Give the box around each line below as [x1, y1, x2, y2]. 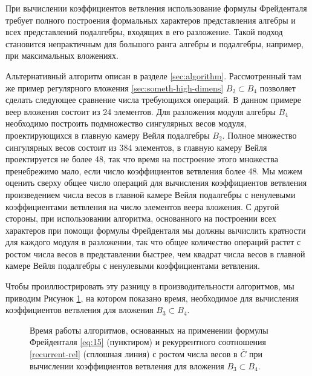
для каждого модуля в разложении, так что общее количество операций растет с [5, 236, 301, 248]
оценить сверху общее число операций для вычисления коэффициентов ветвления [5, 176, 307, 189]
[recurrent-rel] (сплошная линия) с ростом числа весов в [30, 348, 238, 360]
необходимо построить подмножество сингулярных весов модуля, [5, 117, 247, 130]
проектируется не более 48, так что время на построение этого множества [5, 153, 278, 165]
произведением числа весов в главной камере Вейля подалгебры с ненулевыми [5, 188, 296, 200]
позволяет [259, 81, 296, 94]
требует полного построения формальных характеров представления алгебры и [5, 13, 296, 26]
